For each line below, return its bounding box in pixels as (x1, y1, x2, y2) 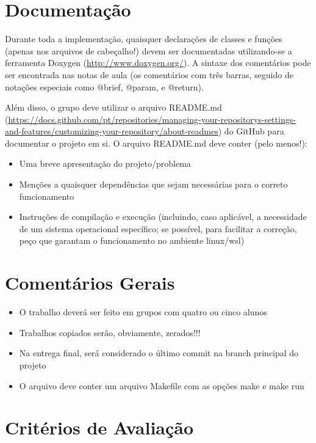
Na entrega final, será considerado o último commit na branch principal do (19, 346, 299, 359)
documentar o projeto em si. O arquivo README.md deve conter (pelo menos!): (5, 136, 307, 149)
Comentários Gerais (5, 270, 175, 295)
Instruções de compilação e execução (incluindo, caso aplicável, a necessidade (19, 210, 307, 223)
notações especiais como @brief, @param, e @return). (5, 80, 204, 93)
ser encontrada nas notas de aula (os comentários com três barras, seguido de (5, 68, 293, 81)
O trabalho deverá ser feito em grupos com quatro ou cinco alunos (19, 306, 267, 318)
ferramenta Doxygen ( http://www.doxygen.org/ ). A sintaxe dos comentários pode (5, 56, 311, 69)
